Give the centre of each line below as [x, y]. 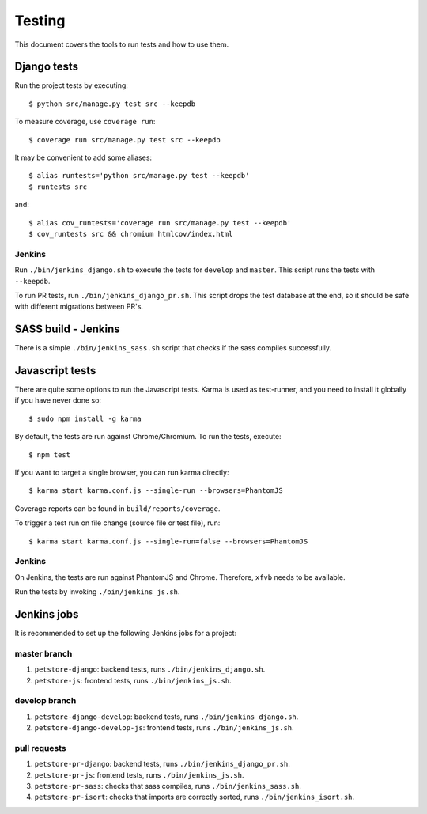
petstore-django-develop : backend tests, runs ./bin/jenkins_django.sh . [166, 717]
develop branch [45, 701]
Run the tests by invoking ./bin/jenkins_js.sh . [97, 592]
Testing [40, 21]
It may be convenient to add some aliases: [83, 157]
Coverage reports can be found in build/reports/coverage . [117, 508]
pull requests [40, 748]
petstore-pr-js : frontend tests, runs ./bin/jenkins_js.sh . [139, 774]
